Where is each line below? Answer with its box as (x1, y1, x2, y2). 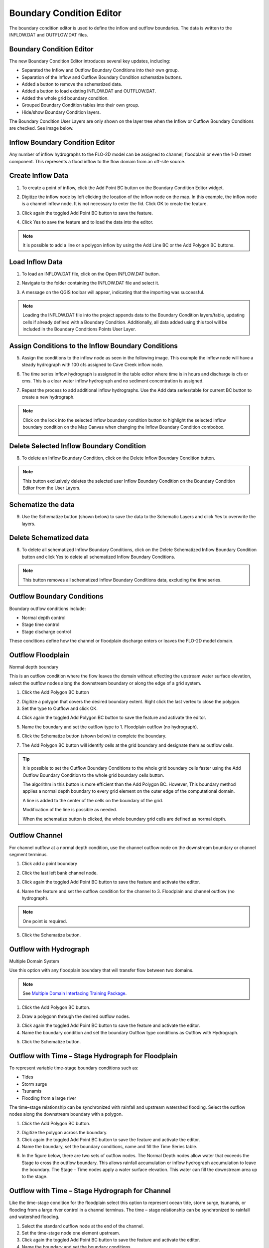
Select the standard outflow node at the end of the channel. (21, 1223, 144, 1229)
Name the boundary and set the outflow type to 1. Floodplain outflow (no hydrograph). (21, 724, 199, 730)
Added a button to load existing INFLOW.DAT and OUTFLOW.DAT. (21, 88, 156, 94)
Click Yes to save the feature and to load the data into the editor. (21, 219, 154, 225)
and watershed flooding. (9, 1214, 60, 1220)
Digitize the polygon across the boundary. (21, 1130, 108, 1136)
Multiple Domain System (9, 958, 59, 964)
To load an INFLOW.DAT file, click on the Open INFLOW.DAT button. (21, 271, 160, 277)
